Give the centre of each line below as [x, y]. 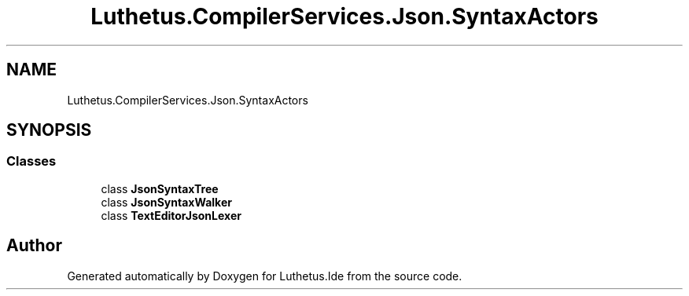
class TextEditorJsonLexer [171, 215]
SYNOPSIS [49, 130]
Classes [31, 161]
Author [34, 246]
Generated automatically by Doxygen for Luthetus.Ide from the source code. [265, 276]
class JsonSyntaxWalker [166, 202]
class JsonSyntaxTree [160, 188]
